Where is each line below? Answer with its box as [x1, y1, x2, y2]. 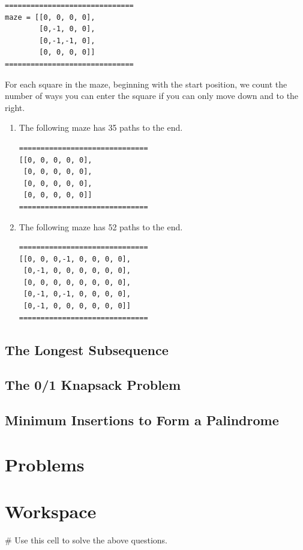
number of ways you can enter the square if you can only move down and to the [5, 89, 299, 102]
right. [5, 101, 25, 113]
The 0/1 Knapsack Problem [5, 375, 181, 394]
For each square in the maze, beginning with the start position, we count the [5, 77, 287, 90]
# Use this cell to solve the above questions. [5, 534, 167, 546]
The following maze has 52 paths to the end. [19, 220, 183, 233]
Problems [5, 452, 85, 476]
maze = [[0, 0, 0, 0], [5, 13, 95, 22]
